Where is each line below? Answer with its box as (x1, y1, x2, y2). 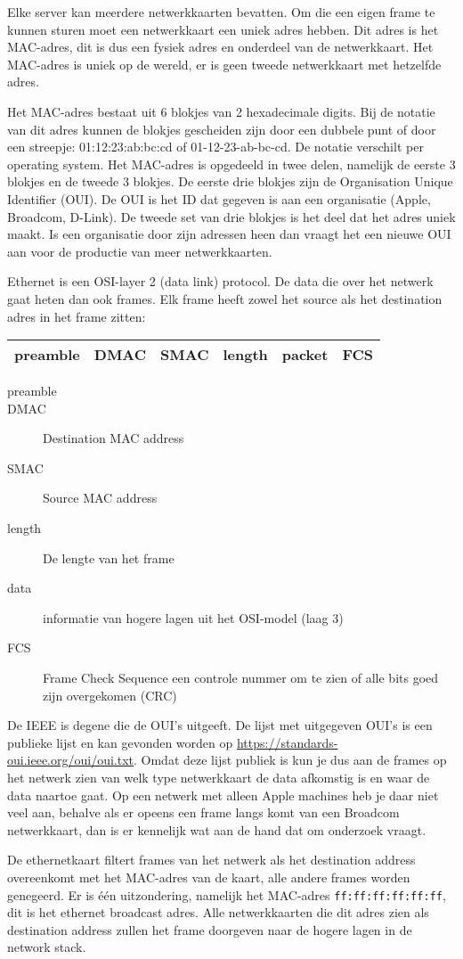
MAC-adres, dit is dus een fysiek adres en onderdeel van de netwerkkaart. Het (7, 37, 434, 56)
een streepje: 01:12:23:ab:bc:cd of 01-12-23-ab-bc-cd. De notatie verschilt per (7, 137, 424, 156)
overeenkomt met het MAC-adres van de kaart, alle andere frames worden (7, 867, 410, 886)
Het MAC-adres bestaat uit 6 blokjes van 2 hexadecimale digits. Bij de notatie (7, 102, 435, 120)
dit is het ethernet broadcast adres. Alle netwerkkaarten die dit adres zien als (7, 903, 429, 922)
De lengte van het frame (43, 548, 175, 567)
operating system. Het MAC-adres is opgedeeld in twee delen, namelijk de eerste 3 (7, 154, 456, 173)
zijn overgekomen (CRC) (43, 685, 177, 704)
